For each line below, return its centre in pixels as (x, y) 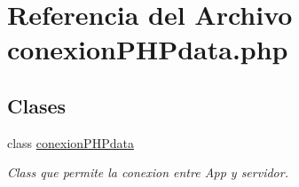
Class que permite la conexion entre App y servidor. (148, 172)
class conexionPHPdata (71, 142)
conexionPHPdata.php (148, 49)
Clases (37, 105)
